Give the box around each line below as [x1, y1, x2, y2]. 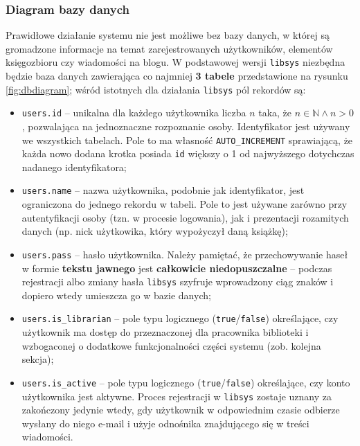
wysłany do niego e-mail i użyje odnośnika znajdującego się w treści [21, 416, 309, 430]
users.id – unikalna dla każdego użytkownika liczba [21, 105, 246, 120]
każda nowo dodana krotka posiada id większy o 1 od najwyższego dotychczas [21, 146, 354, 161]
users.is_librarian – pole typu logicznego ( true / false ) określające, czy [21, 311, 339, 325]
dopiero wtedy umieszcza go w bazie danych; [21, 287, 211, 302]
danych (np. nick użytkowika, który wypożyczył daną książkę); [21, 224, 288, 238]
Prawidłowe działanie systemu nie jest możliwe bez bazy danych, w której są [6, 28, 330, 42]
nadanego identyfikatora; [21, 159, 127, 174]
